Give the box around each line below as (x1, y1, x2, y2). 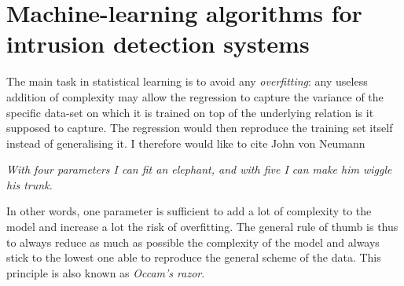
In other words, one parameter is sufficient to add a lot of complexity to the (6, 203, 372, 219)
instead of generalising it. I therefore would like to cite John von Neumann (6, 134, 365, 151)
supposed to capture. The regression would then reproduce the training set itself (6, 119, 393, 136)
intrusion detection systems (6, 27, 310, 60)
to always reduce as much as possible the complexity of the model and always (6, 233, 380, 250)
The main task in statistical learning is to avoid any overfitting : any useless (6, 73, 368, 90)
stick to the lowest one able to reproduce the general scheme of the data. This (6, 249, 381, 266)
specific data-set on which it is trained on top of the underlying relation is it (6, 104, 374, 120)
